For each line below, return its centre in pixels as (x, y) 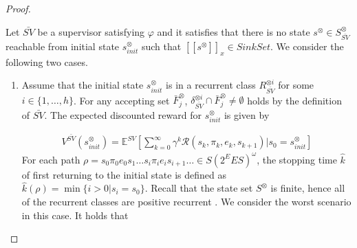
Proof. (18, 8)
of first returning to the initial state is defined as (124, 174)
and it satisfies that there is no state (234, 31)
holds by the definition (294, 100)
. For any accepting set (122, 100)
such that (161, 46)
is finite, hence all (308, 188)
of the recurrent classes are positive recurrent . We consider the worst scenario (186, 202)
